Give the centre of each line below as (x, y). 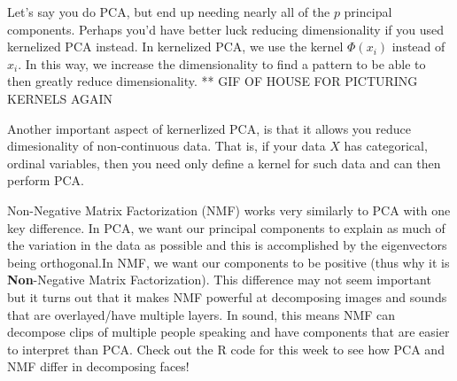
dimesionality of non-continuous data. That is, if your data (167, 146)
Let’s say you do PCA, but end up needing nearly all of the (169, 12)
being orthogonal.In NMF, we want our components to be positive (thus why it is (228, 262)
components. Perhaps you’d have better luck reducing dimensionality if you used (225, 29)
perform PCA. (46, 180)
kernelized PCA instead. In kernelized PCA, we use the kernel (175, 47)
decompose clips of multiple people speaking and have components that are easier (228, 332)
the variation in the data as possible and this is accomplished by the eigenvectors (227, 245)
